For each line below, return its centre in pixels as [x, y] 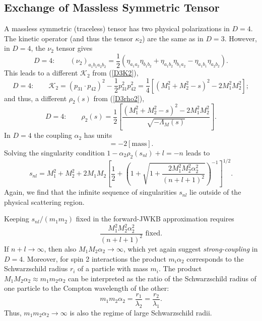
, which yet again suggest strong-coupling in [190, 248]
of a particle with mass [113, 268]
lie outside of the [215, 192]
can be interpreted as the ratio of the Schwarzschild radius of [162, 278]
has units [98, 135]
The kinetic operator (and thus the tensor [69, 38]
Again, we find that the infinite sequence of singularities [90, 192]
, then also [60, 248]
